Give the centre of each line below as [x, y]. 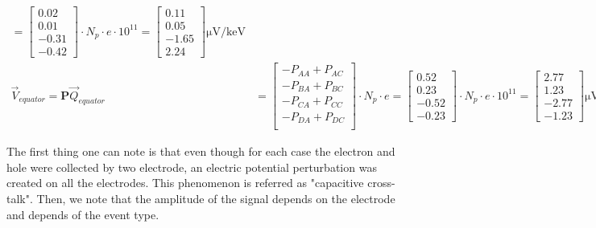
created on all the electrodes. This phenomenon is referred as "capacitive [185, 183]
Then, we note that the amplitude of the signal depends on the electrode [216, 198]
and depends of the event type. [83, 214]
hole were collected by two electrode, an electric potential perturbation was [192, 167]
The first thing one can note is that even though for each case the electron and [201, 151]
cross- [381, 183]
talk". [20, 198]
